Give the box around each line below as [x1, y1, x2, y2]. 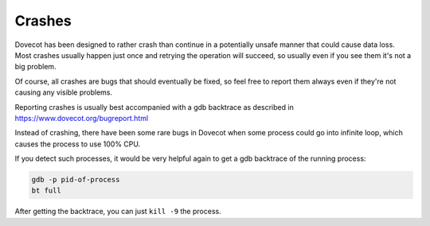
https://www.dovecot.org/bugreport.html [14, 113, 149, 123]
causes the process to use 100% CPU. [14, 139, 141, 149]
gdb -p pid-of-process [31, 175, 120, 185]
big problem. [14, 62, 57, 72]
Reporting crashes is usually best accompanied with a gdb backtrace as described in [14, 102, 294, 111]
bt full [31, 186, 61, 195]
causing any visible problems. [14, 88, 113, 97]
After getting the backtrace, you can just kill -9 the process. [14, 207, 222, 216]
